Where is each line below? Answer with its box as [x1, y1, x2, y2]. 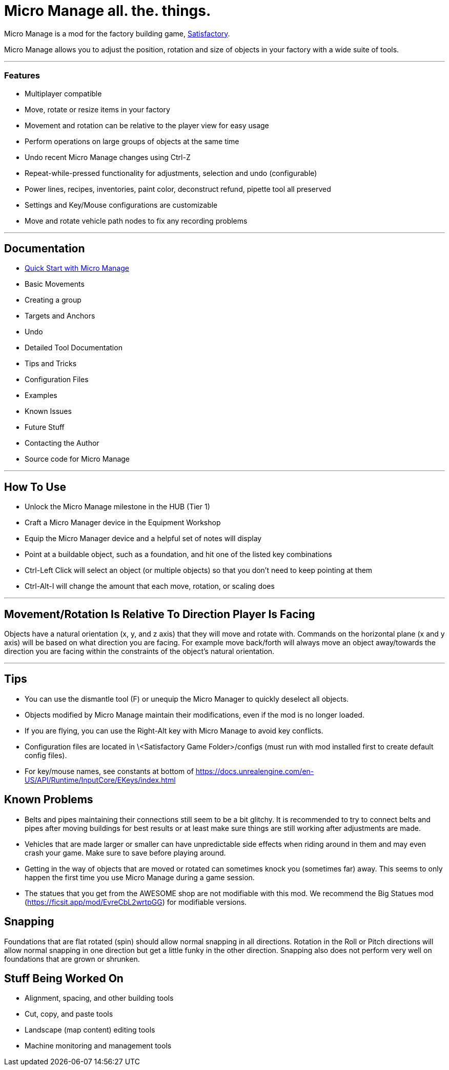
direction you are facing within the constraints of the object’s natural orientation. [4, 647, 275, 656]
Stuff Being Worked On [4, 972, 124, 985]
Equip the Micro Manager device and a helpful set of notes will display [25, 534, 262, 543]
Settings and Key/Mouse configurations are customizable [25, 200, 218, 209]
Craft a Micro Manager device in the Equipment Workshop [25, 518, 221, 527]
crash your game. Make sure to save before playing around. [25, 848, 226, 857]
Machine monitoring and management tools [25, 1041, 172, 1051]
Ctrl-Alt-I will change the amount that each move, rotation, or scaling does [25, 582, 275, 591]
